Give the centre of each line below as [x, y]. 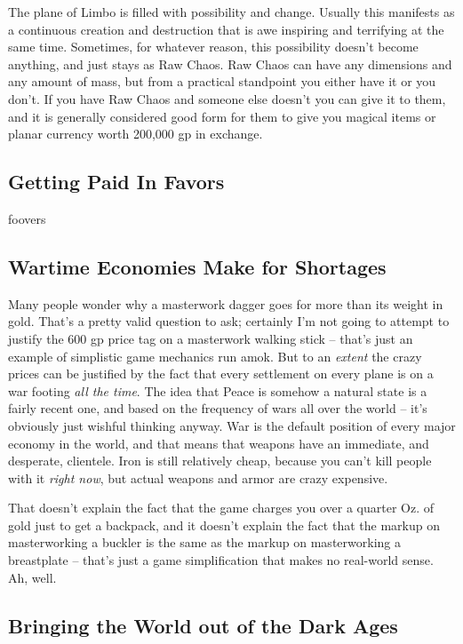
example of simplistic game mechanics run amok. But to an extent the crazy [215, 356]
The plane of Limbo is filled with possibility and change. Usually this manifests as [231, 12]
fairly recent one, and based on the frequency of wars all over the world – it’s [218, 408]
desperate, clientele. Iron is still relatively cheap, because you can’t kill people [220, 461]
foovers [27, 218]
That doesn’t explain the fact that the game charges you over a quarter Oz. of [221, 508]
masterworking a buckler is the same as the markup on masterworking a [204, 542]
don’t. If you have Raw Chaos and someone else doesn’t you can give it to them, [227, 98]
